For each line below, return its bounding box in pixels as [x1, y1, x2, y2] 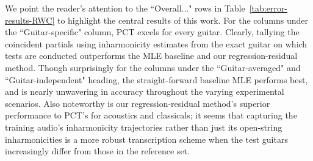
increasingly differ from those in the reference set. [5, 145, 190, 157]
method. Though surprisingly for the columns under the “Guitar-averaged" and [5, 61, 301, 74]
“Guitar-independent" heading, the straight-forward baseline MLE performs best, [5, 73, 308, 86]
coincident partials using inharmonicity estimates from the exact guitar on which [5, 37, 308, 50]
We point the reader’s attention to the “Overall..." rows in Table [5, 2, 245, 14]
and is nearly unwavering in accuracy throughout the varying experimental [5, 85, 284, 98]
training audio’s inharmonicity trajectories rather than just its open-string [5, 120, 282, 133]
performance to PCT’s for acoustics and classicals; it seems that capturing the [5, 109, 297, 122]
